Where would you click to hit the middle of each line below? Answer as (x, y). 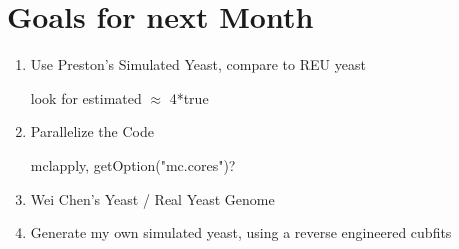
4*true (189, 97)
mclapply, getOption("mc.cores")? (133, 164)
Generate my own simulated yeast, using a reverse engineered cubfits (241, 232)
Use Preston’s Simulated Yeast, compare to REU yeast (198, 64)
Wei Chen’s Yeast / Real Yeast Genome (152, 198)
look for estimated (86, 97)
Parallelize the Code (92, 131)
